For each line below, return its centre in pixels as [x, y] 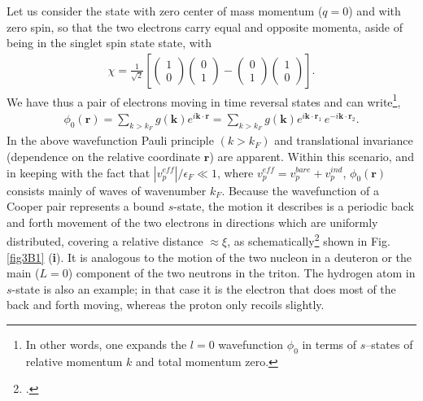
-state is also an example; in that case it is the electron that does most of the [204, 288]
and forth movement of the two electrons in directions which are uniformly [192, 222]
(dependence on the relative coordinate [104, 156]
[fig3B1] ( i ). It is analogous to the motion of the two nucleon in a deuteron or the [209, 257]
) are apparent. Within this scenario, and [312, 156]
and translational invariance [344, 140]
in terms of [329, 344]
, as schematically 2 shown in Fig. [309, 240]
